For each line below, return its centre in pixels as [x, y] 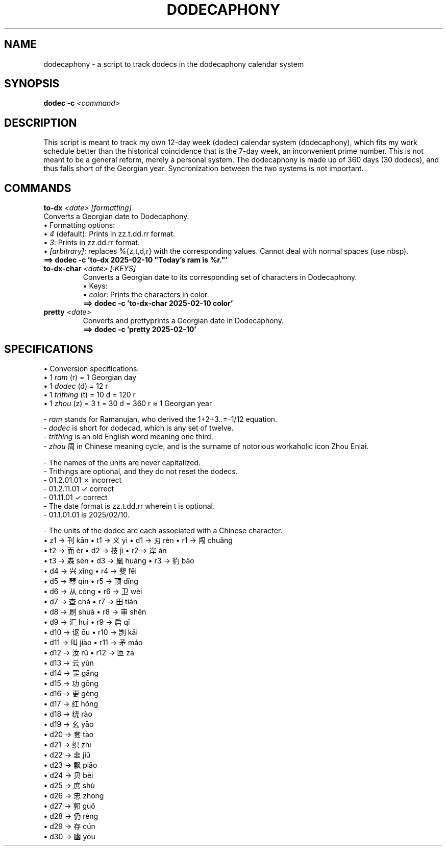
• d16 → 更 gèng [71, 693]
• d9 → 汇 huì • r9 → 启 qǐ [87, 622]
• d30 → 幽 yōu [69, 836]
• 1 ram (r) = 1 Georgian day [90, 377]
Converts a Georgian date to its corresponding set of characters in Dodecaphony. [220, 277]
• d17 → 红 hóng [71, 703]
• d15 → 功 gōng [71, 683]
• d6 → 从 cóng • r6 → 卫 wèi [93, 591]
